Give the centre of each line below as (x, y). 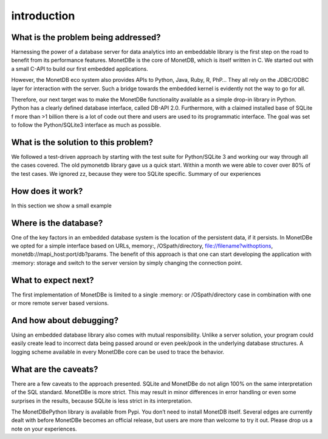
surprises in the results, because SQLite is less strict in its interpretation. (102, 401)
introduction (43, 16)
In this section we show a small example (61, 206)
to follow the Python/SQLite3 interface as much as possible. (86, 125)
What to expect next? (53, 280)
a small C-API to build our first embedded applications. (80, 69)
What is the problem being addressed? (86, 37)
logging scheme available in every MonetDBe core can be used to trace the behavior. (118, 352)
